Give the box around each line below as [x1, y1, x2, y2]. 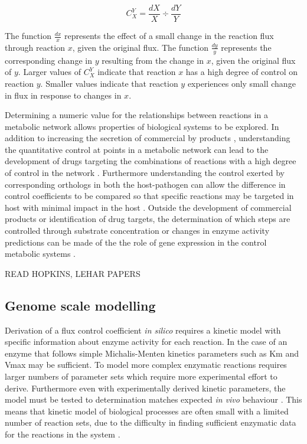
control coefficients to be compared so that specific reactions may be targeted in [5, 190, 294, 202]
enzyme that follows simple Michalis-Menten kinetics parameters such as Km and [5, 347, 299, 359]
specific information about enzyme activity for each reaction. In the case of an [5, 335, 288, 348]
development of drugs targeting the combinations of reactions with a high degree [5, 155, 296, 167]
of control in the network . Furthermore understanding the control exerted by [5, 166, 285, 179]
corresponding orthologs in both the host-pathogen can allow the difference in [5, 178, 286, 190]
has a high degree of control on [185, 66, 298, 78]
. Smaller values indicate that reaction [40, 77, 178, 89]
